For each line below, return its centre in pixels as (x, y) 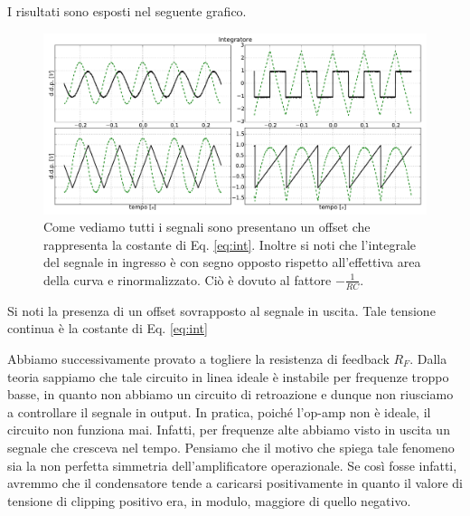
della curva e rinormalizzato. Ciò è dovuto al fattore (188, 279)
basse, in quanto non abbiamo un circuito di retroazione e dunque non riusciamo (230, 394)
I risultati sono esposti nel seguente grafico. (127, 11)
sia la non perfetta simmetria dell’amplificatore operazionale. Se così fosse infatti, (232, 465)
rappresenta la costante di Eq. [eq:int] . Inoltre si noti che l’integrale (230, 244)
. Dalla (428, 358)
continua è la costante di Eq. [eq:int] (108, 328)
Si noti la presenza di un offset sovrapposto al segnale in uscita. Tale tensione (221, 310)
